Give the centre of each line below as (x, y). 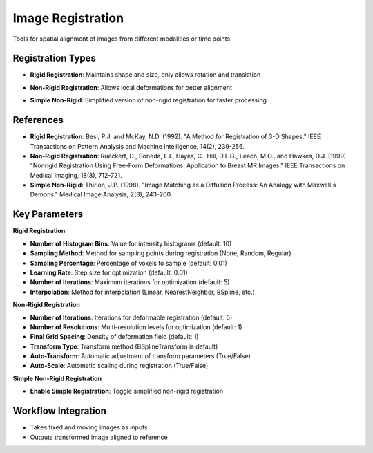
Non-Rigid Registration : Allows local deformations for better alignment (131, 87)
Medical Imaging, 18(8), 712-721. (76, 175)
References (38, 120)
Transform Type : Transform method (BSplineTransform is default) (124, 346)
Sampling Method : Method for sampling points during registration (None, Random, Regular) (161, 253)
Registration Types (55, 58)
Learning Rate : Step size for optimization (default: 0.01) (109, 272)
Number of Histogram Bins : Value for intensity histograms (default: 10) (131, 243)
